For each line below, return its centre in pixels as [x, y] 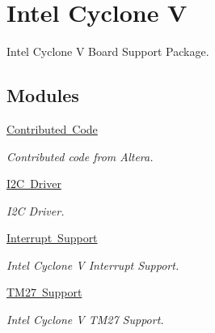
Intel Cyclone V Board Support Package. [108, 51]
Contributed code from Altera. [80, 156]
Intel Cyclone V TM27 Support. [85, 320]
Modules [43, 95]
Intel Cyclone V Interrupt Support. [93, 265]
